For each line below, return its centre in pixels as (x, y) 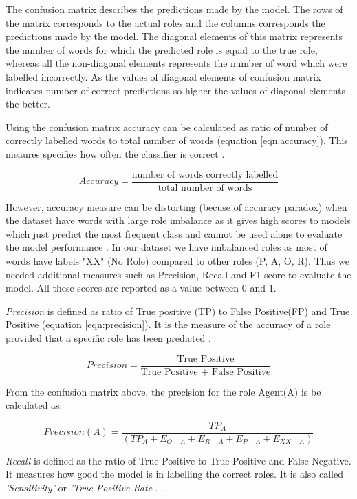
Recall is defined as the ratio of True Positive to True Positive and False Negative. (178, 460)
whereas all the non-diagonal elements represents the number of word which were (176, 63)
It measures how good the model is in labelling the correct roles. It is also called (174, 474)
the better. (28, 104)
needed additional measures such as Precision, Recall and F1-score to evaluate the (178, 274)
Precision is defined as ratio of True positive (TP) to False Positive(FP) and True (178, 310)
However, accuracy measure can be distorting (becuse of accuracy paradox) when (176, 206)
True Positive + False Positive (206, 372)
